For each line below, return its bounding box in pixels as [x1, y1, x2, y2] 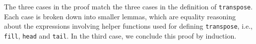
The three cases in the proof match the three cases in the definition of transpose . [4, 1, 253, 11]
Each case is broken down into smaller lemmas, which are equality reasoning [4, 11, 236, 21]
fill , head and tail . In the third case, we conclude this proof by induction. [4, 30, 237, 41]
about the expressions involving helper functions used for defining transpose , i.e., [4, 21, 253, 31]
